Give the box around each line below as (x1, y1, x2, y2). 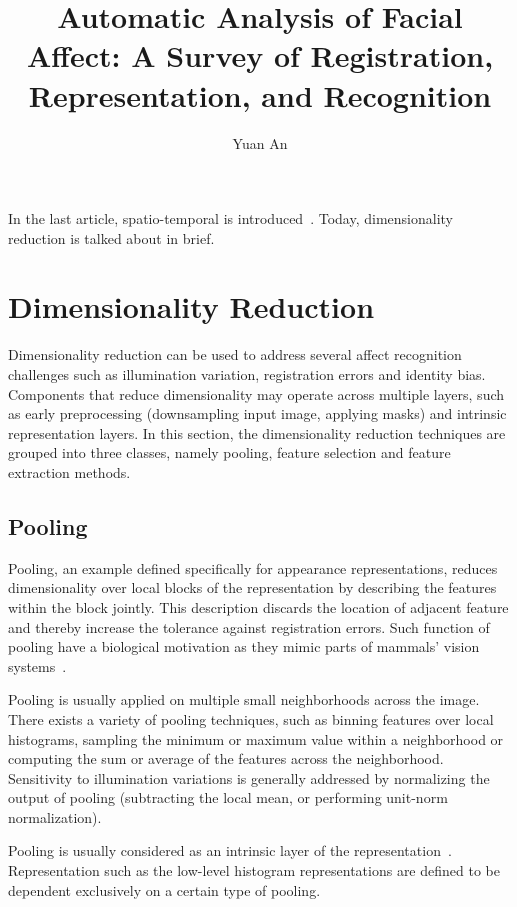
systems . (8, 655, 67, 676)
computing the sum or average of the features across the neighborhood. (8, 748, 444, 769)
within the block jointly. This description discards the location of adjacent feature (8, 596, 509, 617)
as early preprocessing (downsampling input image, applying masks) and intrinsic (8, 403, 507, 424)
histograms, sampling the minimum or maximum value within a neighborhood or (8, 728, 504, 749)
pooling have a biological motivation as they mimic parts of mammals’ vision (8, 636, 480, 657)
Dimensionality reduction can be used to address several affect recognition (8, 344, 462, 365)
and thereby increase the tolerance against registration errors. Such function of (8, 616, 490, 637)
